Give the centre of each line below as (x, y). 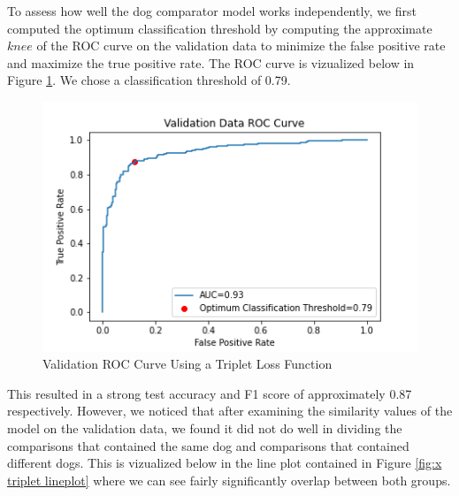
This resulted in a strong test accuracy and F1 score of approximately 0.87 (210, 393)
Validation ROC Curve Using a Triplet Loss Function (187, 364)
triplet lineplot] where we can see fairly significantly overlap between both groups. (229, 480)
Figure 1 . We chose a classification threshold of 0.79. (149, 80)
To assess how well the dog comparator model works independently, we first (212, 11)
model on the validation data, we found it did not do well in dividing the (205, 428)
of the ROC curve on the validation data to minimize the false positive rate (241, 46)
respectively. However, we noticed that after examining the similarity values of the (230, 411)
